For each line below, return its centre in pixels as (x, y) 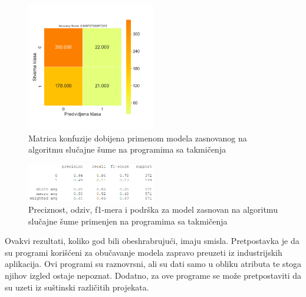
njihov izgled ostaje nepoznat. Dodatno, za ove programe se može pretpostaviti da (153, 275)
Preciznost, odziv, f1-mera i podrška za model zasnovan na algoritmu (153, 209)
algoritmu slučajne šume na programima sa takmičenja (127, 149)
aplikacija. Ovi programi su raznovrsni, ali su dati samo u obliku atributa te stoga (153, 264)
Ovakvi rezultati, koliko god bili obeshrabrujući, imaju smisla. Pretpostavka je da (152, 241)
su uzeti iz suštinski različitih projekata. (77, 287)
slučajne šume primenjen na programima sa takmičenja (128, 221)
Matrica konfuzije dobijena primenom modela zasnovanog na (138, 138)
